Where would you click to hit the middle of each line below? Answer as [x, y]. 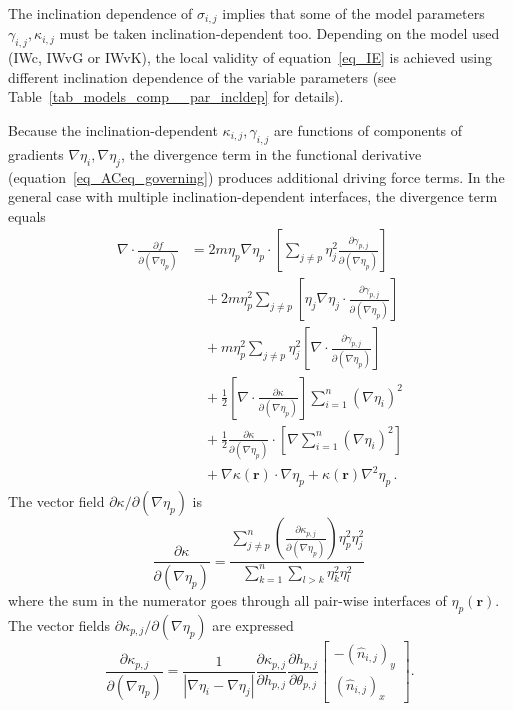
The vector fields [59, 624]
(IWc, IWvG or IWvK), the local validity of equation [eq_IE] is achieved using [250, 57]
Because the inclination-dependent [113, 130]
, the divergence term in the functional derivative [271, 153]
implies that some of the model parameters [353, 13]
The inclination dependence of [100, 13]
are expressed [253, 624]
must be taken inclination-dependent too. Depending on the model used [279, 33]
